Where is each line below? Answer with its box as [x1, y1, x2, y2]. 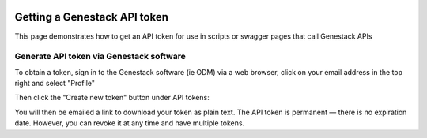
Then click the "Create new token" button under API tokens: [14, 93, 210, 103]
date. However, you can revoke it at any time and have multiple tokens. [14, 118, 245, 128]
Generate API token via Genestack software [14, 51, 186, 62]
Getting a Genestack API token [14, 10, 169, 24]
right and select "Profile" [14, 79, 95, 88]
